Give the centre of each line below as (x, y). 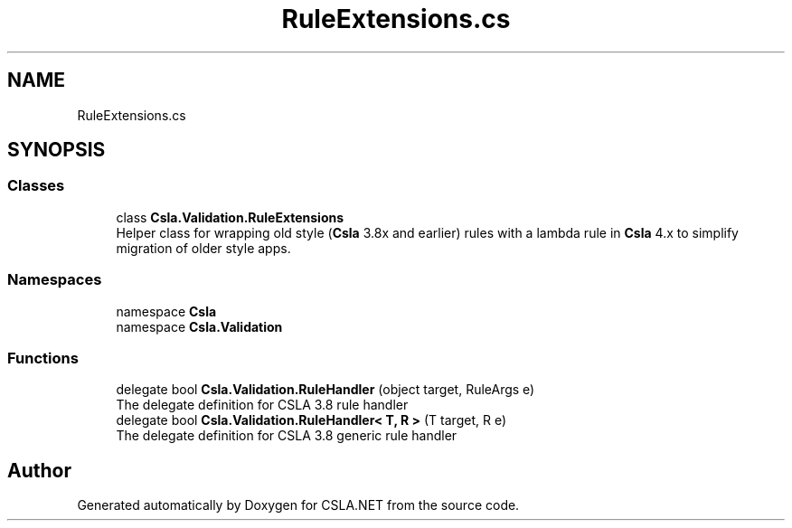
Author (39, 470)
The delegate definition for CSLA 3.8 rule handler (262, 405)
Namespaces (55, 280)
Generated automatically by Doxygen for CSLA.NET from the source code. (298, 505)
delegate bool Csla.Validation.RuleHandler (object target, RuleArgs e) (325, 390)
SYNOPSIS (57, 150)
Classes (36, 186)
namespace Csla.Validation (199, 326)
